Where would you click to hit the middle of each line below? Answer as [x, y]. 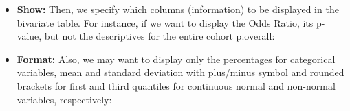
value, [29, 36]
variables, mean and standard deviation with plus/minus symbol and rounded [181, 72]
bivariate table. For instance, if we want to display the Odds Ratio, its [165, 22]
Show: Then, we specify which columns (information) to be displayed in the [178, 9]
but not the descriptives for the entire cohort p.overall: [160, 36]
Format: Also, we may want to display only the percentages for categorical [176, 59]
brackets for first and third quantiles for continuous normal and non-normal [176, 85]
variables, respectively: [64, 99]
